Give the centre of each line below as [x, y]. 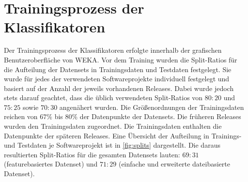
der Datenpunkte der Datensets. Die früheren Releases [160, 116]
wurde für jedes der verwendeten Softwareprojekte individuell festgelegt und [117, 79]
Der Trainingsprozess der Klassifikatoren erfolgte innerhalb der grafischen [113, 50]
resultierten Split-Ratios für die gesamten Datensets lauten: [92, 154]
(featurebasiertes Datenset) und [51, 164]
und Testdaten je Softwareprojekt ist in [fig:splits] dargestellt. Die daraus [112, 145]
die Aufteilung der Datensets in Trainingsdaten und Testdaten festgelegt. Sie [118, 69]
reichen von [21, 116]
